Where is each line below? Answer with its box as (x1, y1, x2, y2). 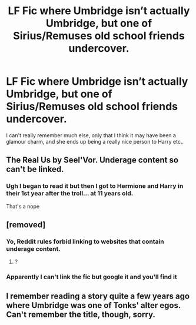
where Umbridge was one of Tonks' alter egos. (6, 300, 181, 310)
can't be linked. (6, 164, 64, 174)
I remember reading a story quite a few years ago (6, 291, 190, 301)
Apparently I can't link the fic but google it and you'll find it (6, 273, 178, 281)
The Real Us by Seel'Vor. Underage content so (6, 155, 178, 165)
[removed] (6, 220, 46, 230)
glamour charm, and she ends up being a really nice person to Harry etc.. (6, 138, 184, 145)
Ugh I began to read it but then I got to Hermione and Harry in (6, 182, 184, 190)
